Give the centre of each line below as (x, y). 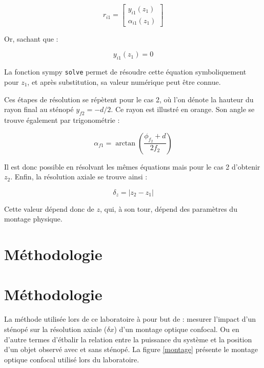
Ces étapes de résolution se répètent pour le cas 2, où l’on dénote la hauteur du (129, 99)
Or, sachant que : (31, 38)
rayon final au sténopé (39, 109)
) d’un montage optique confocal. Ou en (177, 329)
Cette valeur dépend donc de (49, 208)
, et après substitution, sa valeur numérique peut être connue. (124, 81)
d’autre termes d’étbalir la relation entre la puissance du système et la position (128, 339)
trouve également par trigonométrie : (62, 119)
